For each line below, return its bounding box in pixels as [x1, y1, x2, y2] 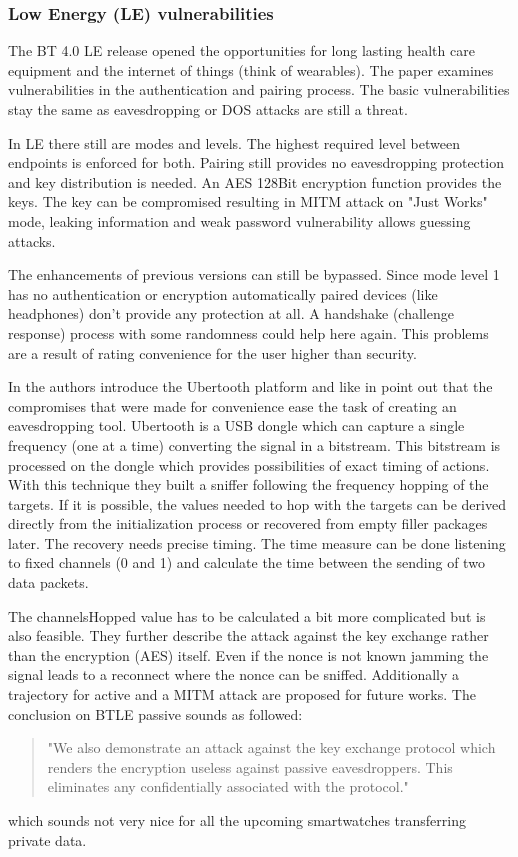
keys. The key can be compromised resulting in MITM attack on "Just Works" [8, 191, 488, 212]
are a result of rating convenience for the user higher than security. [8, 342, 417, 363]
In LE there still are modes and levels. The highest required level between [8, 132, 460, 153]
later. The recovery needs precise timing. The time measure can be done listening [8, 532, 506, 553]
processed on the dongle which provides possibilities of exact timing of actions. [8, 454, 490, 475]
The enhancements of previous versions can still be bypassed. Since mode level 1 [8, 264, 500, 285]
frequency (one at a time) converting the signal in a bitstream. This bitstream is [8, 434, 501, 455]
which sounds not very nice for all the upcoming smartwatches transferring [8, 810, 466, 830]
